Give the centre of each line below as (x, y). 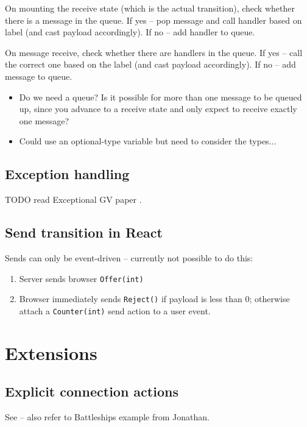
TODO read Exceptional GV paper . (73, 199)
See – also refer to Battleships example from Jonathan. (107, 417)
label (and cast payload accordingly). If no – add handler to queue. (130, 32)
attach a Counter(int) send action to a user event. (115, 310)
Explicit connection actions (92, 391)
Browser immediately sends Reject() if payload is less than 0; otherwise (154, 299)
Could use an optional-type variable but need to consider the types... (148, 141)
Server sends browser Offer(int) (81, 278)
